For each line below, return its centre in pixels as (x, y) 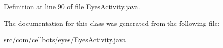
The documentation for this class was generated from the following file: (112, 23)
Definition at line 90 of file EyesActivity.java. (72, 6)
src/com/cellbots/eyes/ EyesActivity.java (65, 39)
